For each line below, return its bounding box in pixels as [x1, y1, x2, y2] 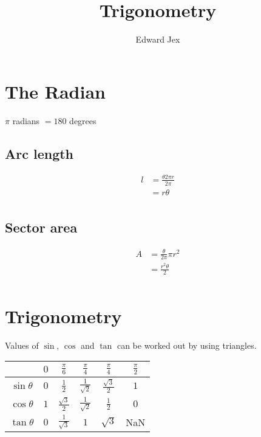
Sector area [5, 218, 78, 237]
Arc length [5, 144, 74, 163]
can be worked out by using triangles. [117, 338, 257, 351]
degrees [69, 114, 97, 127]
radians [12, 114, 40, 127]
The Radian [5, 79, 106, 103]
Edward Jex [135, 33, 180, 46]
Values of [5, 338, 39, 351]
